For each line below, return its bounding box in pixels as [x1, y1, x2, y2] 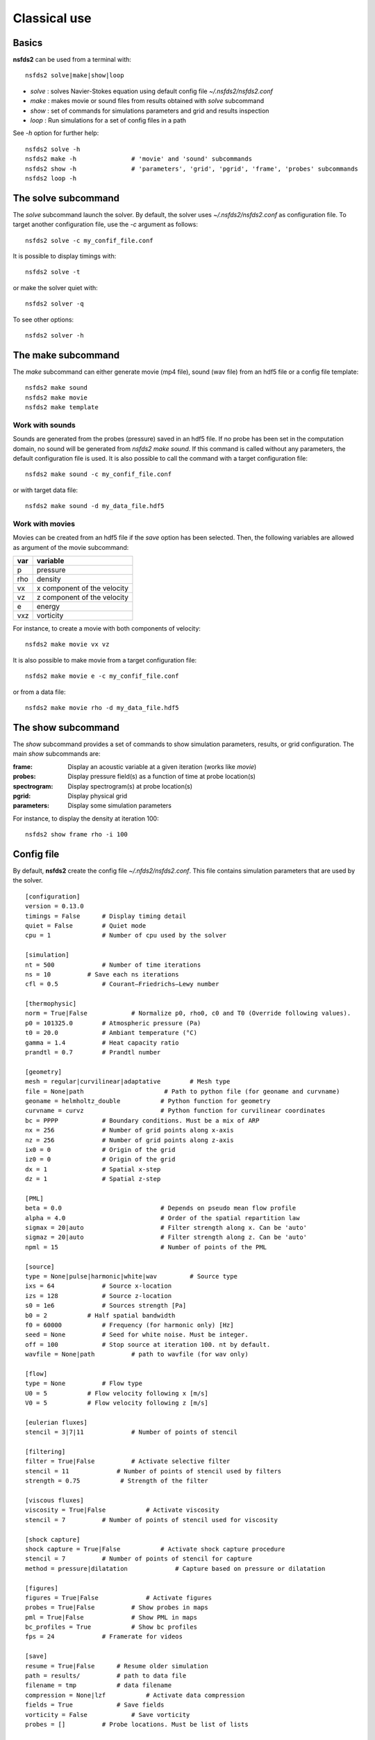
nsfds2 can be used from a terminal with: [12, 56, 132, 64]
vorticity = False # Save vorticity [25, 1711, 190, 1718]
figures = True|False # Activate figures [25, 1594, 212, 1601]
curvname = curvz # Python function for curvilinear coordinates [25, 1107, 326, 1115]
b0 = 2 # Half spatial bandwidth [25, 1311, 176, 1319]
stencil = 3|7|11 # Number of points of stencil [25, 1428, 237, 1437]
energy [36, 602, 60, 612]
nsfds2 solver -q [25, 300, 84, 308]
